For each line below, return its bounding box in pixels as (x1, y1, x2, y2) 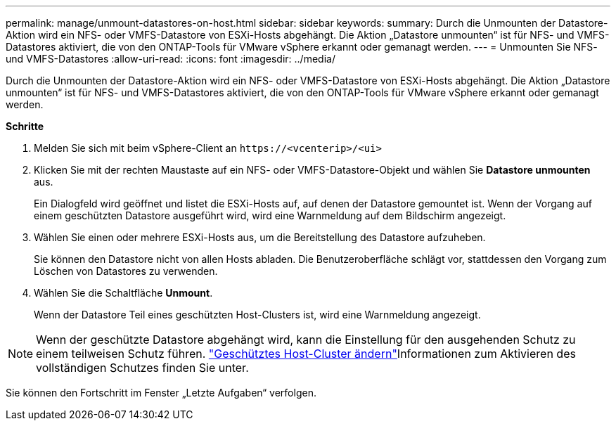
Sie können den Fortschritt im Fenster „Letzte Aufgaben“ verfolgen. (6, 387, 316, 399)
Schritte (6, 120, 44, 132)
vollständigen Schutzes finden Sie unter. (36, 361, 249, 375)
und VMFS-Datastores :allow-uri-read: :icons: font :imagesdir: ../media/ (6, 53, 335, 65)
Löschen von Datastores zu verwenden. (34, 265, 218, 277)
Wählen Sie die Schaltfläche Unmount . (34, 287, 213, 299)
